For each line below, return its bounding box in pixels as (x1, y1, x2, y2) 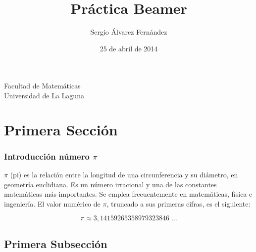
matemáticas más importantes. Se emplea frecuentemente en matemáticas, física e (4, 189, 253, 199)
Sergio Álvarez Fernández (90, 27, 167, 37)
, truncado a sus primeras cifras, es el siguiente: (106, 198, 251, 209)
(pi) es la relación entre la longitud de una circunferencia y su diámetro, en (10, 169, 238, 180)
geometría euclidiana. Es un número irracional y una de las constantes (4, 179, 217, 189)
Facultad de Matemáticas (4, 81, 81, 91)
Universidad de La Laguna (4, 90, 84, 100)
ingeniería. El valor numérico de (4, 198, 101, 209)
